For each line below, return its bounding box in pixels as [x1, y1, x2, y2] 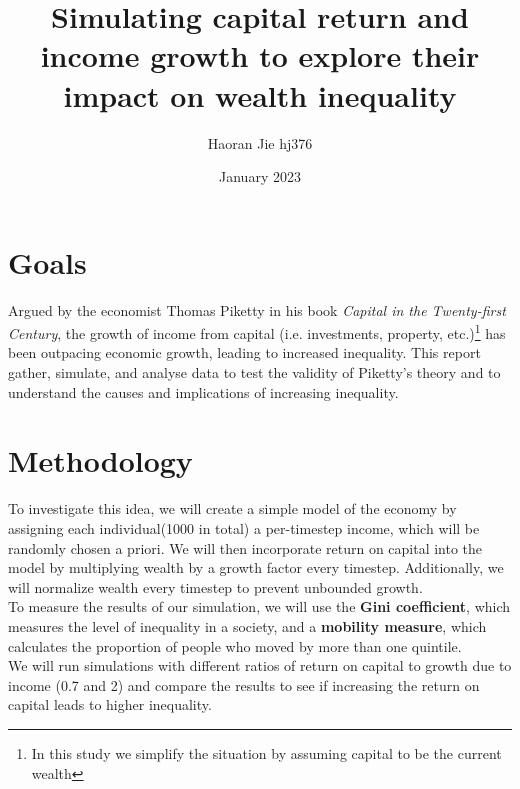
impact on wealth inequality [63, 74, 457, 115]
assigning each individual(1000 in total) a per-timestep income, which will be [8, 517, 480, 538]
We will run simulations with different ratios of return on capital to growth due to [8, 655, 512, 676]
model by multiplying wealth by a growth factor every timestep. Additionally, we [8, 557, 504, 578]
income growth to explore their [40, 35, 480, 76]
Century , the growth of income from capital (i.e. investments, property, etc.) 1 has [8, 320, 506, 343]
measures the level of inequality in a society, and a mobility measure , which [8, 615, 487, 636]
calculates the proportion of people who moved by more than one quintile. [8, 635, 462, 656]
